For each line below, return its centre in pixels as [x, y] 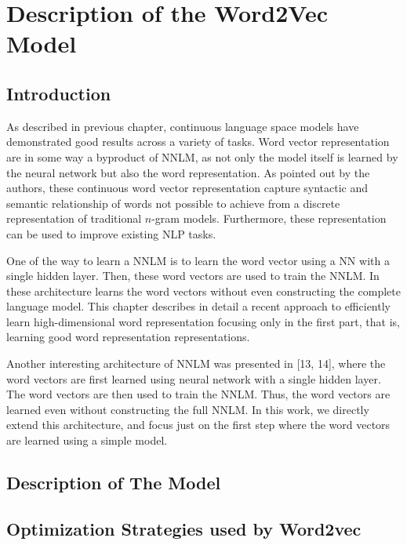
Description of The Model [114, 483]
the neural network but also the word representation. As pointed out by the [188, 172]
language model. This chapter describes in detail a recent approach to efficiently [198, 306]
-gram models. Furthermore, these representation [269, 218]
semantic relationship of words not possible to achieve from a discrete [173, 203]
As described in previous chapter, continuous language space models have [183, 126]
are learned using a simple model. [87, 440]
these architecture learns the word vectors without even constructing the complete [203, 291]
